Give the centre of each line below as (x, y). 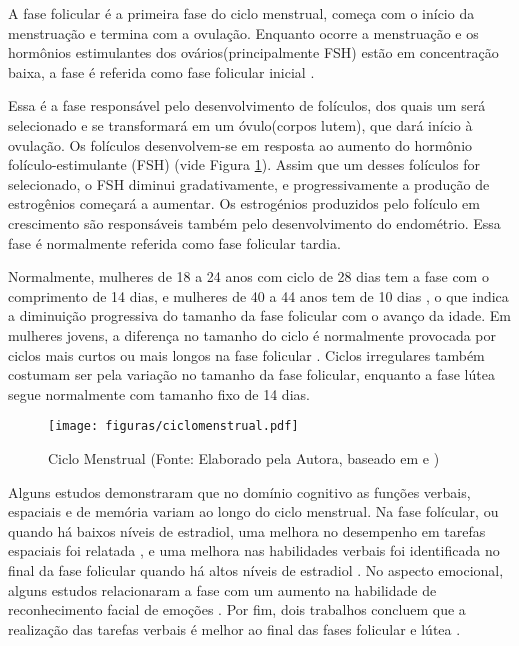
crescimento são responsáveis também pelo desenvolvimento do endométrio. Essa (254, 222)
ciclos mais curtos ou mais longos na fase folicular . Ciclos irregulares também (246, 354)
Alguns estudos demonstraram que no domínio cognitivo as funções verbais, (239, 491)
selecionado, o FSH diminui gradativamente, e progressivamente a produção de (249, 183)
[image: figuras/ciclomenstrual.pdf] (173, 426)
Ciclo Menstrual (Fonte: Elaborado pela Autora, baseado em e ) (244, 457)
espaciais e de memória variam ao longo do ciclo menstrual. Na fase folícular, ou (253, 511)
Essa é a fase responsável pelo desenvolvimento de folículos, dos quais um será (247, 105)
